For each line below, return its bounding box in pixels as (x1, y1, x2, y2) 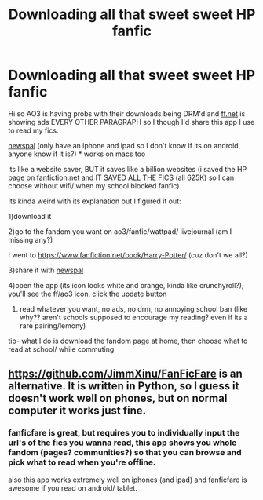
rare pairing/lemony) (19, 320, 86, 330)
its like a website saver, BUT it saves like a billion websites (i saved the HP (8, 164, 247, 173)
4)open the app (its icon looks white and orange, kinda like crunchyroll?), (8, 280, 244, 290)
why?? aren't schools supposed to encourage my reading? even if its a (19, 312, 248, 322)
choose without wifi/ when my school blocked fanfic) (8, 181, 180, 190)
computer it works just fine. (8, 404, 147, 418)
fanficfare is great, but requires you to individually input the (8, 428, 240, 439)
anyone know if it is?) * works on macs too (8, 149, 146, 159)
